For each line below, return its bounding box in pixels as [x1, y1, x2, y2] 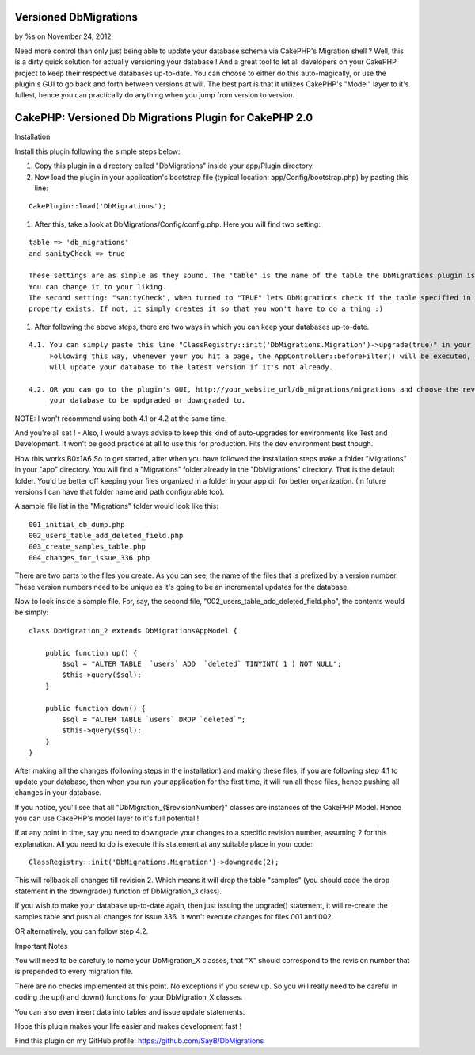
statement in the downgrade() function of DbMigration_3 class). [14, 886, 222, 896]
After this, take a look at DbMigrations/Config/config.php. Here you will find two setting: [34, 219, 321, 229]
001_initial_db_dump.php [28, 520, 125, 529]
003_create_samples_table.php [28, 542, 146, 551]
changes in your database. [14, 788, 102, 797]
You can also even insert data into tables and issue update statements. [14, 1007, 245, 1016]
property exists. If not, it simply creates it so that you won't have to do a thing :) [28, 304, 384, 313]
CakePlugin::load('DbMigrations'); [28, 202, 167, 211]
